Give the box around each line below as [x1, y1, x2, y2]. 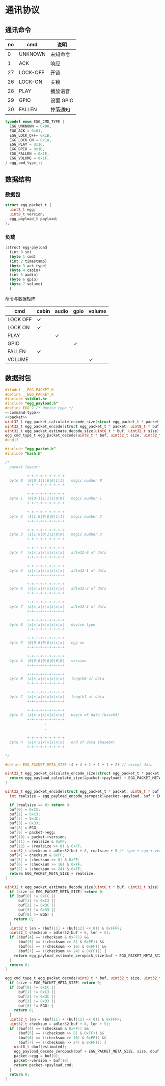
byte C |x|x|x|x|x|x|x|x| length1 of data [9, 694, 105, 699]
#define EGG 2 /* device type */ [5, 405, 74, 411]
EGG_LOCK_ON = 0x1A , [9, 137, 52, 143]
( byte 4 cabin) [9, 268, 41, 273]
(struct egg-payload [5, 245, 48, 250]
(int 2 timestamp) [9, 259, 48, 264]
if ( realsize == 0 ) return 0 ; [9, 803, 71, 807]
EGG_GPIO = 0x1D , [9, 147, 45, 152]
